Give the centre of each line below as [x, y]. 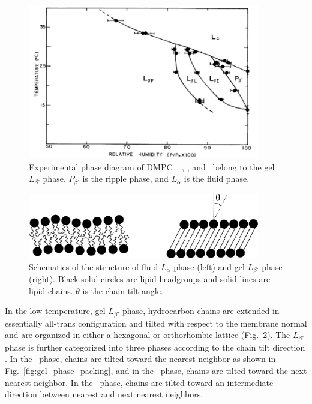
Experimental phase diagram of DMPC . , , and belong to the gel [152, 167]
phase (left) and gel [209, 266]
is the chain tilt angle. [123, 290]
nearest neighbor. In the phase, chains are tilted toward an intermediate [139, 382]
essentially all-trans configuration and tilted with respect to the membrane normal [156, 323]
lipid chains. [51, 290]
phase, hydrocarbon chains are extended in [201, 311]
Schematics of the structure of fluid [94, 266]
